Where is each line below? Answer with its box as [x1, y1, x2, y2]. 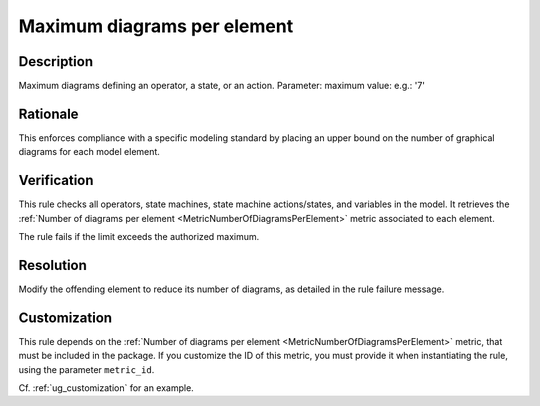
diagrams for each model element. [18, 146, 160, 158]
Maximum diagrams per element [18, 15, 294, 37]
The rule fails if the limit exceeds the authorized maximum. [18, 231, 260, 243]
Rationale [18, 105, 79, 122]
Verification [18, 172, 94, 189]
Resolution [18, 256, 87, 274]
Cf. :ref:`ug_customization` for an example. [18, 382, 194, 394]
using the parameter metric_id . [18, 363, 155, 375]
